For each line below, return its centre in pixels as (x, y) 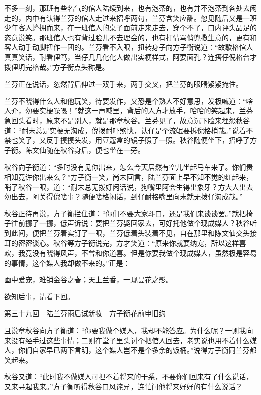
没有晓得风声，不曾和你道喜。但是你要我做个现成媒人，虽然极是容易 (144, 253)
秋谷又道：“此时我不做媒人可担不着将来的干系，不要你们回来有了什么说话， (129, 377)
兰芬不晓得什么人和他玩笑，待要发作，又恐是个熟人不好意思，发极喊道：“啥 (129, 100)
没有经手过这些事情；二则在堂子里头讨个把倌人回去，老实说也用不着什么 (130, 340)
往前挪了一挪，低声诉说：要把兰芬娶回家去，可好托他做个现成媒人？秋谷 (130, 223)
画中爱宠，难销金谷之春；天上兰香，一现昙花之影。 (88, 280)
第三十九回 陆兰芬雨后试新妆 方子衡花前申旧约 (85, 313)
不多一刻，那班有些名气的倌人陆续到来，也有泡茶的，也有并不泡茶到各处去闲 (130, 8)
